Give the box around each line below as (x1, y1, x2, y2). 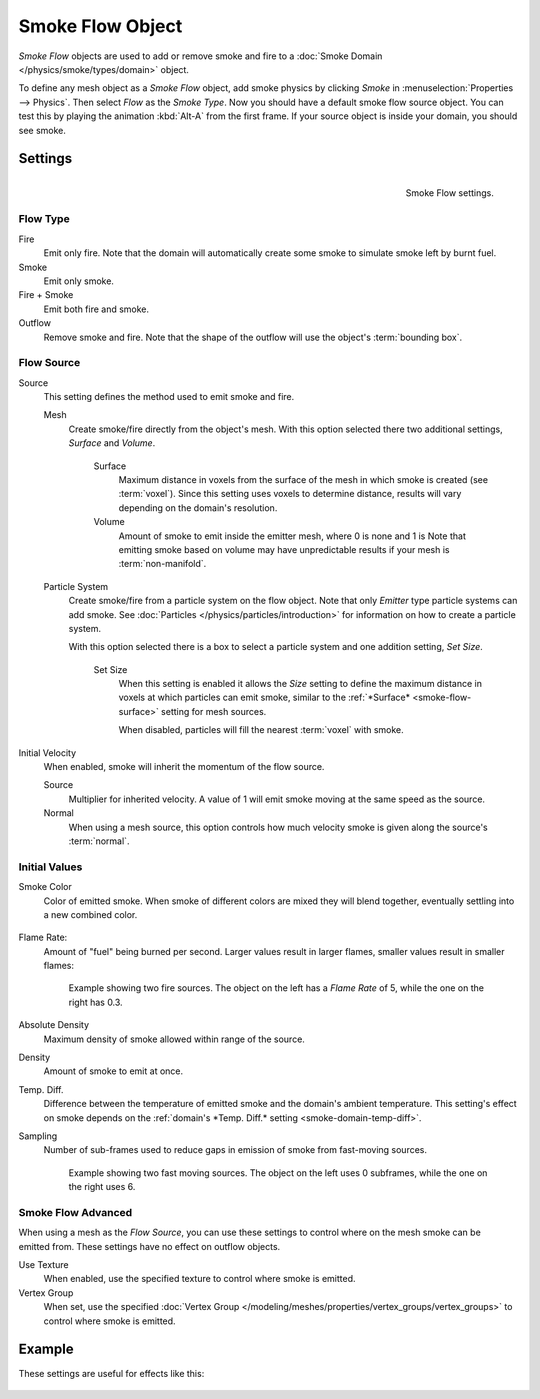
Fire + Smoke (18, 289, 74, 301)
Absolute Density (18, 1019, 90, 1031)
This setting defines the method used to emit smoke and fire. (43, 391, 295, 403)
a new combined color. (43, 908, 138, 920)
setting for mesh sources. (160, 705, 267, 717)
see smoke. (18, 124, 67, 136)
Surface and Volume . (68, 437, 156, 449)
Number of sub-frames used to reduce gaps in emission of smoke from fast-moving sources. (43, 1144, 428, 1156)
